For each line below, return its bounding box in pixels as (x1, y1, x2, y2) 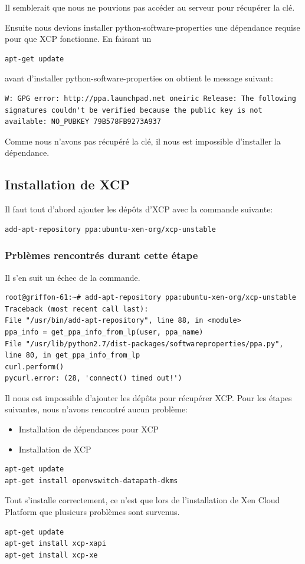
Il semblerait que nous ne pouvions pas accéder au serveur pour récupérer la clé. (5, 1, 295, 13)
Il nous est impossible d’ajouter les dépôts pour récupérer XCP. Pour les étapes (5, 391, 292, 404)
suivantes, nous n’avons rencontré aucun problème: (5, 403, 188, 415)
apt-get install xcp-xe (5, 550, 98, 559)
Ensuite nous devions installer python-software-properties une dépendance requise (5, 21, 300, 33)
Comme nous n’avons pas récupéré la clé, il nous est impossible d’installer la (5, 135, 281, 147)
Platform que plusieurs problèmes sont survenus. (5, 506, 180, 518)
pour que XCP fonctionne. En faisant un (5, 32, 152, 45)
